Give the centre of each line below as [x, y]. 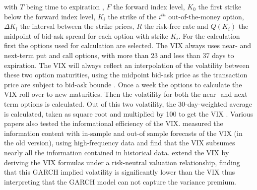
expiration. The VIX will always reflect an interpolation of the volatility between [127, 65]
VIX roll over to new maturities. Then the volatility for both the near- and [118, 94]
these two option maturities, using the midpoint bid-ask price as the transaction [126, 75]
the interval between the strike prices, [77, 26]
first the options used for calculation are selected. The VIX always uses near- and [128, 45]
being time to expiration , [65, 6]
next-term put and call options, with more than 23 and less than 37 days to [119, 55]
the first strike [220, 6]
